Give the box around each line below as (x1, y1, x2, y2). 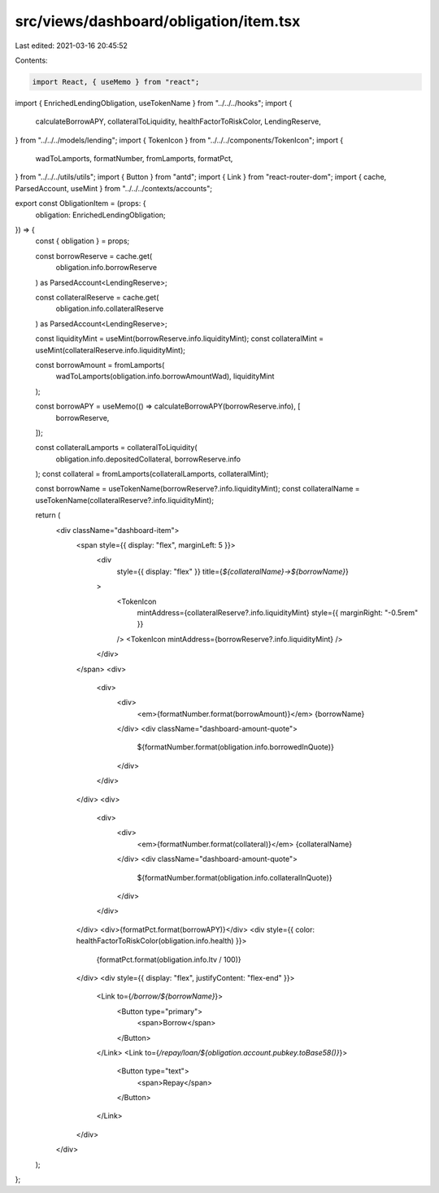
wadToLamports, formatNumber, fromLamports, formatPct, (35, 154, 233, 164)
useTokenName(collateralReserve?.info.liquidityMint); (35, 495, 215, 505)
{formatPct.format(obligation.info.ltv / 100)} (96, 955, 241, 964)
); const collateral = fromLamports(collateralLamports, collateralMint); (35, 469, 269, 479)
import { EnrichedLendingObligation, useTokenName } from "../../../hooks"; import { (15, 98, 293, 107)
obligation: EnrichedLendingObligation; (35, 210, 166, 220)
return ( (35, 510, 61, 520)
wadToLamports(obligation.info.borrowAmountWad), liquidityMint (55, 371, 275, 382)
